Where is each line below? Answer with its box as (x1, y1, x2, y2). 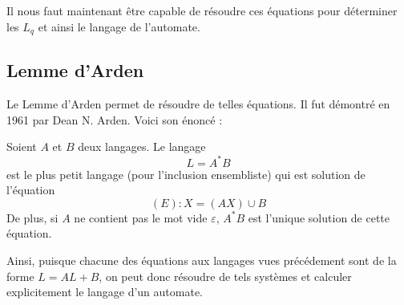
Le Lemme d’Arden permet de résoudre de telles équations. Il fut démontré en (6, 96, 390, 112)
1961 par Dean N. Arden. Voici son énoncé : (6, 111, 223, 128)
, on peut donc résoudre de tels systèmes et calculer (99, 267, 352, 284)
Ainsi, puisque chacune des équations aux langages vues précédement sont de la (6, 251, 397, 268)
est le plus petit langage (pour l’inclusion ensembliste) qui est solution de (6, 165, 366, 182)
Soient (6, 138, 37, 155)
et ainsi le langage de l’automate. (38, 18, 200, 35)
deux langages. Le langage (78, 138, 206, 155)
